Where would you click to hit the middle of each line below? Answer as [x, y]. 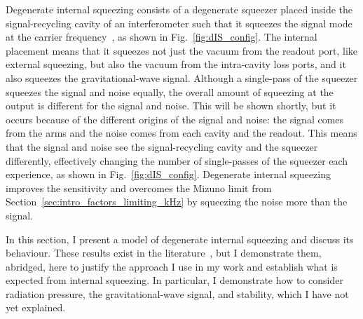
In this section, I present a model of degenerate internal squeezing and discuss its [180, 239]
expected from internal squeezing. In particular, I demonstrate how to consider [174, 280]
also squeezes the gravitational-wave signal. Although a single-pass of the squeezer [182, 77]
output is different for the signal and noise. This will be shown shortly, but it [171, 106]
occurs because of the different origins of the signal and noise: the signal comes [175, 119]
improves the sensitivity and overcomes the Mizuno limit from [139, 188]
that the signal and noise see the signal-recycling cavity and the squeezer [162, 146]
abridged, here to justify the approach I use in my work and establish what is [172, 266]
